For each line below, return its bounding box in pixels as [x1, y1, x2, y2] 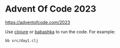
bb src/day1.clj [5, 38, 38, 43]
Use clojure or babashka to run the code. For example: [5, 29, 116, 34]
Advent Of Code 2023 [5, 3, 96, 15]
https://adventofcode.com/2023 [5, 19, 70, 25]
